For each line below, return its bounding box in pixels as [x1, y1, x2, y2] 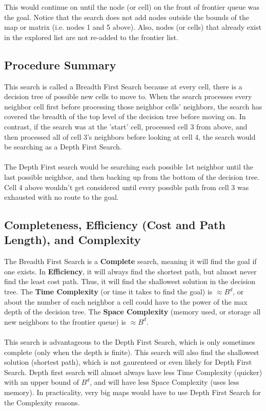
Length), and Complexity [4, 232, 141, 248]
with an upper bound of [4, 377, 79, 387]
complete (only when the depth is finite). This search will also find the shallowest [4, 346, 259, 357]
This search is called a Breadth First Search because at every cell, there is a [4, 81, 242, 91]
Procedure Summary [4, 57, 116, 72]
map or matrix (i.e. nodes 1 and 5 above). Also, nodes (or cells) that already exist [4, 22, 262, 32]
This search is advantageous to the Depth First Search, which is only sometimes [4, 337, 255, 347]
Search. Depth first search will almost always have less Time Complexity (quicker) [4, 366, 262, 377]
